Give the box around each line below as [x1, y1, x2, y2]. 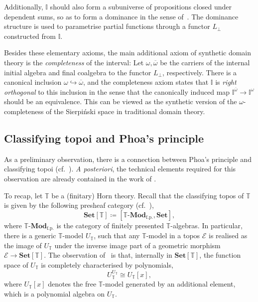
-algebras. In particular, [170, 220, 243, 230]
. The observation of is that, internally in [44, 250, 172, 260]
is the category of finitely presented [56, 220, 164, 230]
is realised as [209, 230, 248, 241]
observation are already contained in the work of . [4, 173, 156, 183]
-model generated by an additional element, [103, 279, 236, 289]
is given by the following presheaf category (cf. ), [4, 200, 154, 210]
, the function [199, 250, 241, 260]
